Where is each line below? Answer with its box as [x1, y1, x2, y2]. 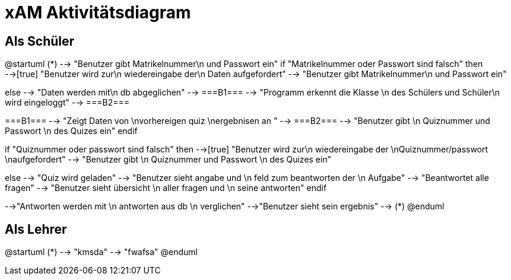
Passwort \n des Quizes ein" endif [5, 126, 138, 136]
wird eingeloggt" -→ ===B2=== [5, 97, 129, 108]
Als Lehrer [5, 221, 67, 237]
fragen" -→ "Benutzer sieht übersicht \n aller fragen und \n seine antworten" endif [5, 183, 327, 193]
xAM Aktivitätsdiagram [5, 2, 191, 23]
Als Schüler [5, 33, 75, 49]
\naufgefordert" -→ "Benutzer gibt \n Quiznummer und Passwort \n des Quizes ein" [5, 154, 332, 165]
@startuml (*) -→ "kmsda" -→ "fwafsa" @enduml [5, 247, 198, 257]
